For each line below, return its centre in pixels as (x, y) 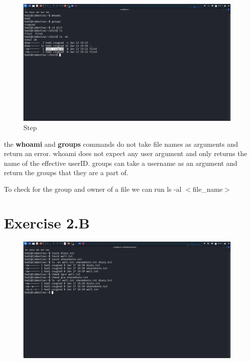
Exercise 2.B (47, 222)
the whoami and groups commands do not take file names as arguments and (121, 144)
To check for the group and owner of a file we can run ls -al (93, 189)
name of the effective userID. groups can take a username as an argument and (121, 163)
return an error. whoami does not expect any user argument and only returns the (125, 153)
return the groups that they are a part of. (66, 172)
